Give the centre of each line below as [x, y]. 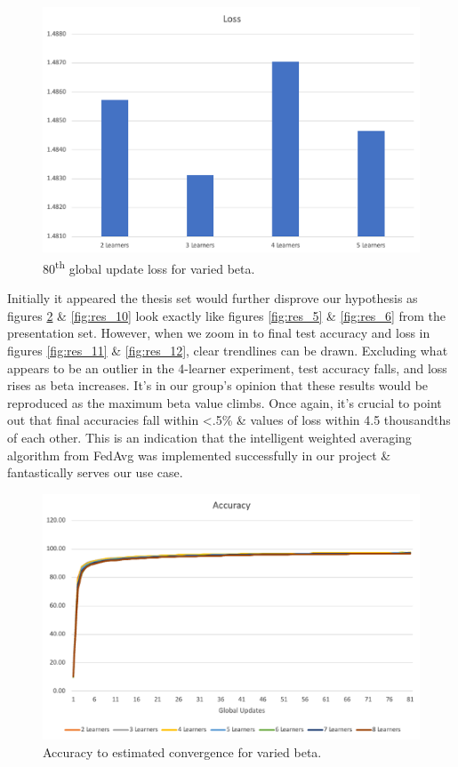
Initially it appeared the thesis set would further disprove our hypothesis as [213, 298]
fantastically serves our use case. [95, 472]
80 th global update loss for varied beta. [149, 267]
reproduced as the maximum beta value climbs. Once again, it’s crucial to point [225, 402]
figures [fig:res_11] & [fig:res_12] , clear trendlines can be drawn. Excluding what [228, 350]
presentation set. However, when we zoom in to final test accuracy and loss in [219, 333]
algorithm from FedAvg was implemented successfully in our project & [199, 455]
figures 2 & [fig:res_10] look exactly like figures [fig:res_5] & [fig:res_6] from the [226, 315]
